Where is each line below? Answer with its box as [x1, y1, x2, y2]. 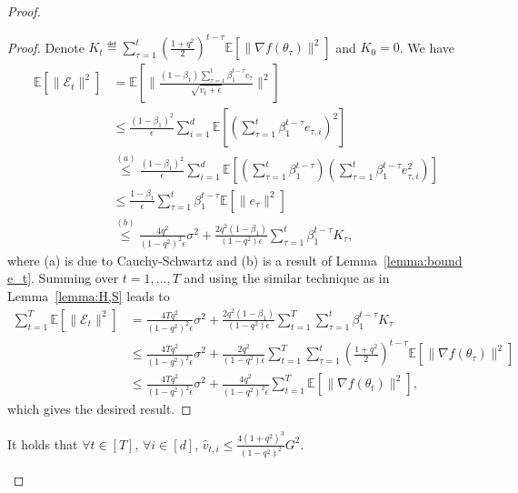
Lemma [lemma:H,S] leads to [7, 287, 170, 306]
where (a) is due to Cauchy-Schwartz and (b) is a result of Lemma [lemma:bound [7, 250, 463, 269]
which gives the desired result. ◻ [7, 399, 192, 418]
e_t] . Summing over [7, 268, 119, 287]
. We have [399, 37, 455, 56]
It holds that [7, 434, 78, 453]
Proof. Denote [7, 37, 85, 56]
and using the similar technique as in [184, 268, 390, 287]
